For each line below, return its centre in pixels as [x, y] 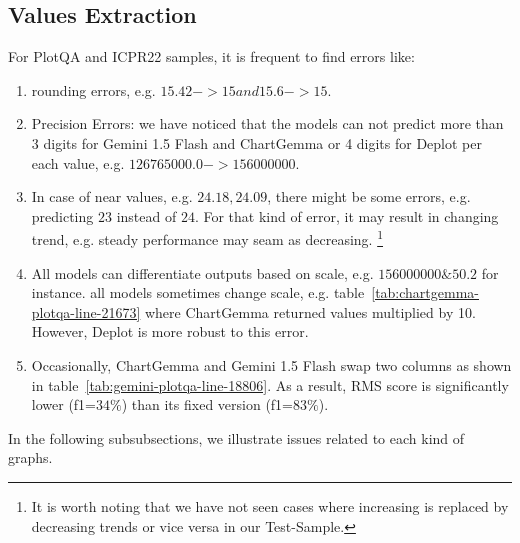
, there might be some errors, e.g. [369, 196]
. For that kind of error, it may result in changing [346, 215]
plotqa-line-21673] [86, 311]
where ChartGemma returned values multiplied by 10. [310, 311]
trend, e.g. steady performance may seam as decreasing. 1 [207, 238]
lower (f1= [64, 404]
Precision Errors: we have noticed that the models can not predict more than [267, 123]
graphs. [30, 457]
